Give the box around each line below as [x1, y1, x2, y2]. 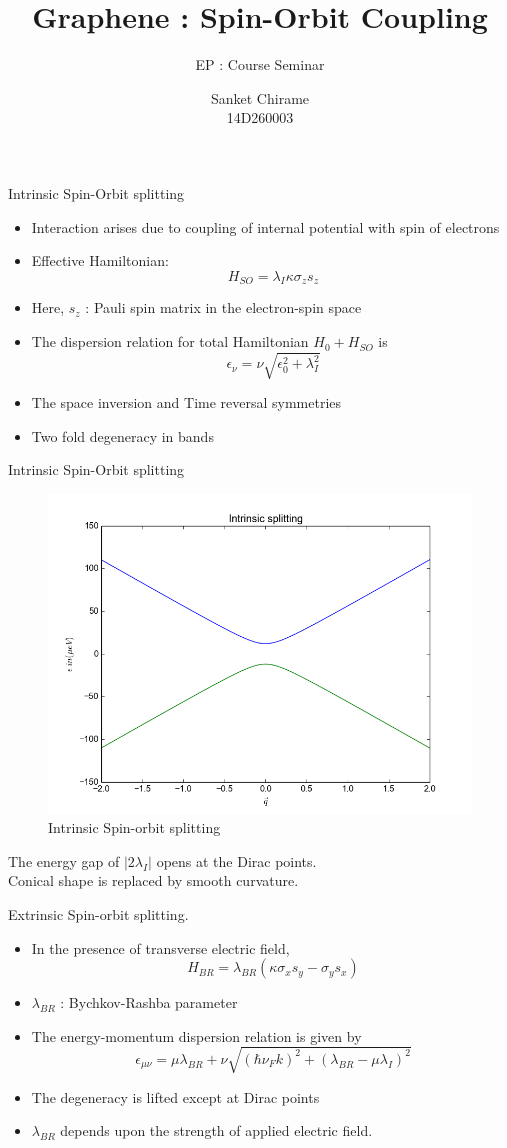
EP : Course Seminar [195, 54, 325, 75]
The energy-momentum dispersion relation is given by [31, 1025, 362, 1046]
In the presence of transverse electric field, [31, 937, 290, 958]
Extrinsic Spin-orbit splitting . [8, 903, 189, 924]
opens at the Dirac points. [156, 850, 317, 871]
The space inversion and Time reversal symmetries [31, 392, 342, 413]
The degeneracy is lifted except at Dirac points [31, 1086, 320, 1107]
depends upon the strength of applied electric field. [60, 1120, 373, 1141]
